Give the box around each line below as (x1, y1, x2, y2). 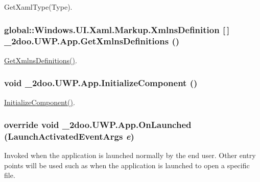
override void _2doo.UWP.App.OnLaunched (4, 118, 192, 131)
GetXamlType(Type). (4, 2, 73, 12)
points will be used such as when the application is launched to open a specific (4, 160, 250, 170)
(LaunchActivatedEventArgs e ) (4, 129, 134, 142)
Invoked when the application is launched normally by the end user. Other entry (4, 150, 256, 161)
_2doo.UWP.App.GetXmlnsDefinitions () (4, 35, 180, 47)
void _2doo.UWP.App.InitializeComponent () (4, 76, 198, 89)
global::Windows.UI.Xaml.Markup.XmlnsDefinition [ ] (4, 23, 230, 36)
